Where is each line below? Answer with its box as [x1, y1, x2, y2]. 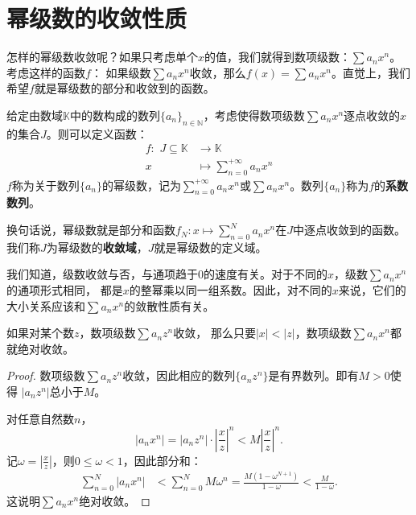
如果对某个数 [6, 324, 74, 341]
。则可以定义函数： [46, 125, 148, 142]
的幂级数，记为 [101, 176, 181, 193]
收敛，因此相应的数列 [122, 367, 236, 384]
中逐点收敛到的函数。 [292, 221, 406, 238]
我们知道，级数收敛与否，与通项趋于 [6, 266, 198, 282]
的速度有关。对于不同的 [204, 266, 327, 282]
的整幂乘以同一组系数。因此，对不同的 [129, 282, 332, 299]
